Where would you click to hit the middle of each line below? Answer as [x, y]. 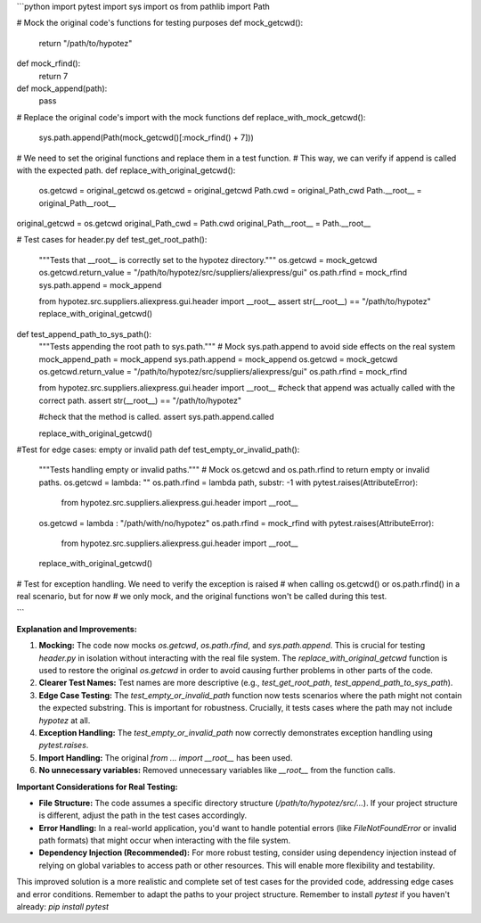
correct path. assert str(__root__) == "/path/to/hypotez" [140, 400]
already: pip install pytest [63, 907]
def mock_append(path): [62, 88]
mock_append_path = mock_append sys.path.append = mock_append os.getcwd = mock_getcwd [218, 359]
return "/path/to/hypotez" [86, 43]
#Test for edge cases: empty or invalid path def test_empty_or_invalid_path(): [158, 449]
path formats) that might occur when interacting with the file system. [165, 841]
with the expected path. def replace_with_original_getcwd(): [126, 170]
